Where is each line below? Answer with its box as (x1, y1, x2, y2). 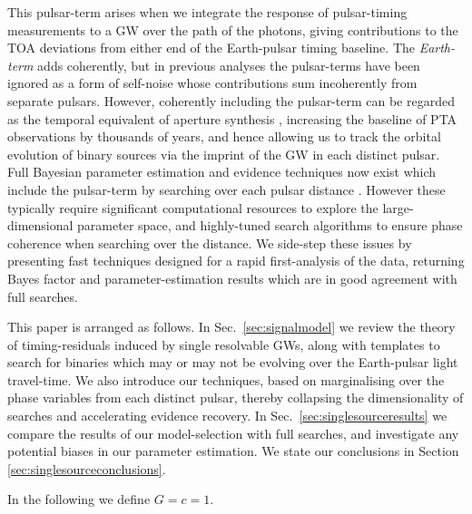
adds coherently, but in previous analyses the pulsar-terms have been (37, 55, 420, 74)
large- (382, 198, 414, 217)
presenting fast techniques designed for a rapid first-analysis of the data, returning (7, 251, 465, 270)
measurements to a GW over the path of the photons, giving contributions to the (7, 20, 458, 39)
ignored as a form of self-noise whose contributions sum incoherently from (7, 73, 418, 92)
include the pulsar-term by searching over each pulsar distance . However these (7, 179, 446, 199)
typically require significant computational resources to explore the (7, 198, 379, 217)
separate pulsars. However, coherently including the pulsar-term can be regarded (7, 91, 455, 110)
